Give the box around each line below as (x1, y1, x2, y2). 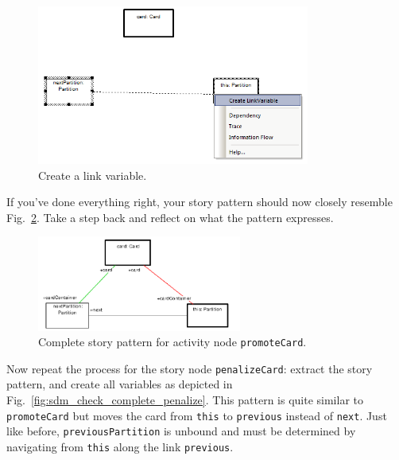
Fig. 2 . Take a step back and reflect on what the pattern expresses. (6, 209, 334, 225)
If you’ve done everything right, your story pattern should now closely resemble (6, 193, 393, 210)
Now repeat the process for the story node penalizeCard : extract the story (6, 360, 373, 376)
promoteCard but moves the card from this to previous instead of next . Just (6, 407, 387, 423)
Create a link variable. (38, 166, 147, 183)
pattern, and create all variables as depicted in (6, 376, 233, 392)
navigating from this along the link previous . (6, 438, 234, 454)
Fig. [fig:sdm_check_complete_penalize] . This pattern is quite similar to (6, 392, 363, 408)
